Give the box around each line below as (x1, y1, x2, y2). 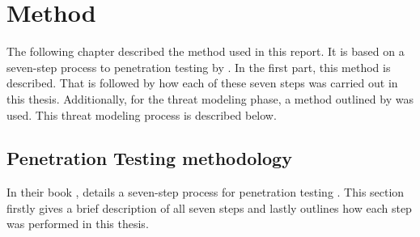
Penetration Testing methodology (6, 146, 292, 171)
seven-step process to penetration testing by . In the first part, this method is (6, 58, 391, 75)
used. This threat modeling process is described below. (6, 106, 277, 123)
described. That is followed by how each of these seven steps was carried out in (6, 74, 398, 91)
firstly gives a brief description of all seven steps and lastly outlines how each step (6, 199, 412, 216)
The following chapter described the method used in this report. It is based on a (6, 43, 405, 60)
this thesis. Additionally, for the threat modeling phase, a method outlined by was (6, 90, 414, 107)
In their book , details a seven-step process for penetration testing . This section (6, 184, 405, 201)
